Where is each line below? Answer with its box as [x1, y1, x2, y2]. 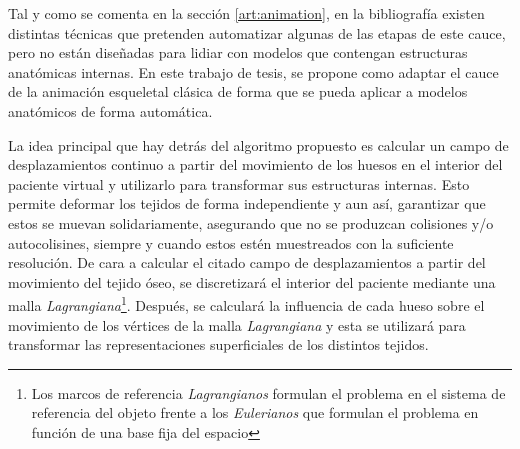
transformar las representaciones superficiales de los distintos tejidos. [8, 334, 429, 355]
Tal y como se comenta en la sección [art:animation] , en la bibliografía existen [8, 3, 485, 23]
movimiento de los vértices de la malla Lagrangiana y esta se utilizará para [8, 314, 466, 335]
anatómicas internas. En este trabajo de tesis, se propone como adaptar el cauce [8, 61, 499, 82]
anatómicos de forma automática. [8, 100, 213, 121]
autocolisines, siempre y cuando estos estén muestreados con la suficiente [8, 232, 454, 253]
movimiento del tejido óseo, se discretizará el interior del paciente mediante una [8, 271, 496, 292]
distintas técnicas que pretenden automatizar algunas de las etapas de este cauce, [8, 22, 506, 43]
